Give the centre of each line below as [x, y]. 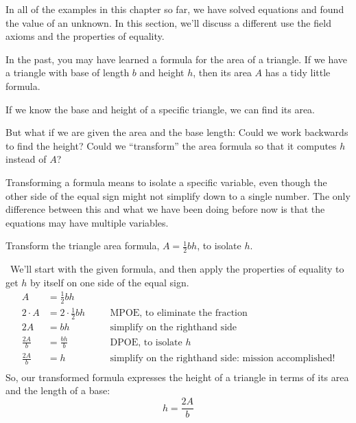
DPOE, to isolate [146, 342]
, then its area [222, 72]
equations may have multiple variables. [87, 222]
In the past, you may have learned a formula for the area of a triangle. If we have [177, 59]
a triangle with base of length [68, 72]
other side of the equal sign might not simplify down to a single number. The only [178, 195]
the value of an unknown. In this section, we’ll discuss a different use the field [168, 22]
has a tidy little [298, 72]
